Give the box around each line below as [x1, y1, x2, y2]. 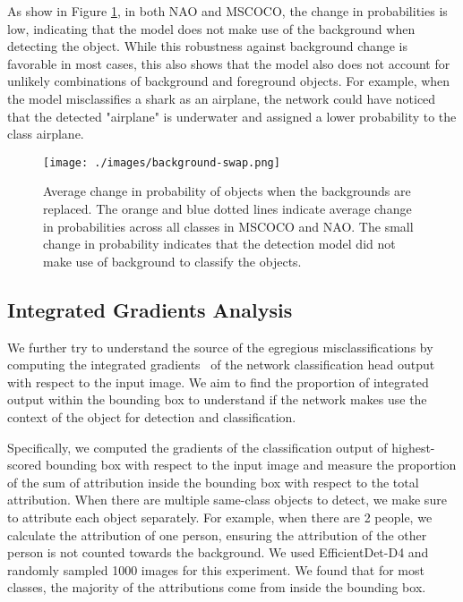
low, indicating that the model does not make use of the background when [7, 19, 416, 38]
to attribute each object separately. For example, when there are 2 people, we [7, 507, 433, 526]
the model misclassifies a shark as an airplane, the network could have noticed [7, 89, 436, 107]
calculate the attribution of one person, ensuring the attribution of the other [7, 525, 427, 544]
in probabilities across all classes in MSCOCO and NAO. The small [43, 216, 414, 235]
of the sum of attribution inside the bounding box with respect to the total [7, 472, 419, 491]
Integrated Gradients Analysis [7, 295, 293, 323]
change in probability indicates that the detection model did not [43, 234, 396, 253]
